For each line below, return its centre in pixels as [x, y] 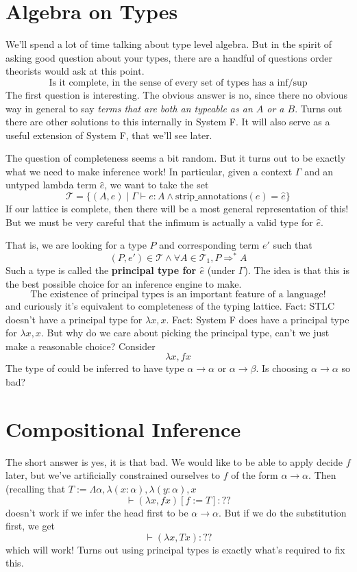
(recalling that [36, 488]
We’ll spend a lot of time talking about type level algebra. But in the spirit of [169, 44]
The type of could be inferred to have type [95, 368]
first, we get [30, 526]
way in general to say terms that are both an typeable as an [129, 108]
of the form [255, 475]
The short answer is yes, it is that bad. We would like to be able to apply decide [174, 461]
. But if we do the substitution [283, 512]
